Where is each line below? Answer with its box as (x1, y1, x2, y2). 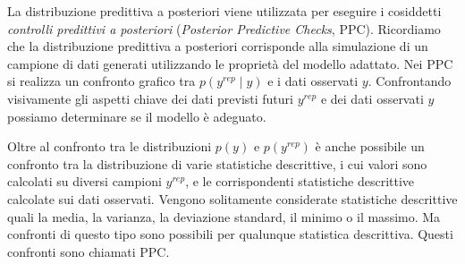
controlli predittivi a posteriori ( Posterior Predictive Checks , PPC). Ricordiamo (7, 19, 441, 38)
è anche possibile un (315, 137, 425, 156)
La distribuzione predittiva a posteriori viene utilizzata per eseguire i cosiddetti (7, 2, 442, 20)
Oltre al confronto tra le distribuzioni (7, 137, 212, 156)
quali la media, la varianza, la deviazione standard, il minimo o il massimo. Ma (7, 207, 441, 226)
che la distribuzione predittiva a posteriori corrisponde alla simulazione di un (7, 37, 428, 55)
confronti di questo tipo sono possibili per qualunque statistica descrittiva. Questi (7, 225, 453, 243)
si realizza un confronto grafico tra (7, 72, 196, 90)
